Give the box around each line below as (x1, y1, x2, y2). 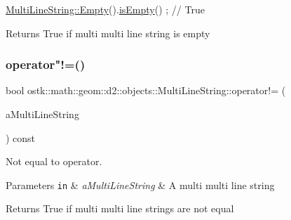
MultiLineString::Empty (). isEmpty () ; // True (6, 2, 205, 16)
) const (6, 130, 36, 145)
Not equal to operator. (6, 154, 102, 169)
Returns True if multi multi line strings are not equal (6, 201, 234, 216)
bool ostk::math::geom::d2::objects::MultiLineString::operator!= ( (6, 83, 286, 98)
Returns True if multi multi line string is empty (6, 25, 210, 40)
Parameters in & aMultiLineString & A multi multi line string (6, 177, 275, 192)
